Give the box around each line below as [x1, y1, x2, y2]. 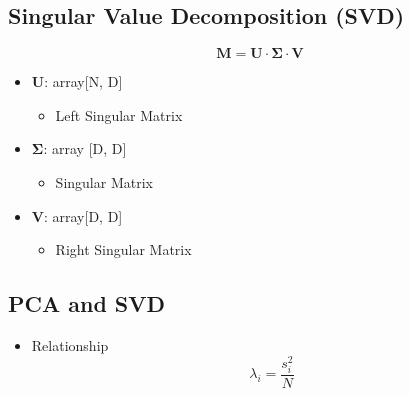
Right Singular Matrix [55, 239, 192, 260]
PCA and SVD [8, 288, 166, 319]
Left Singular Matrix [55, 104, 183, 125]
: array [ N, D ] [44, 71, 123, 92]
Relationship [31, 334, 109, 355]
